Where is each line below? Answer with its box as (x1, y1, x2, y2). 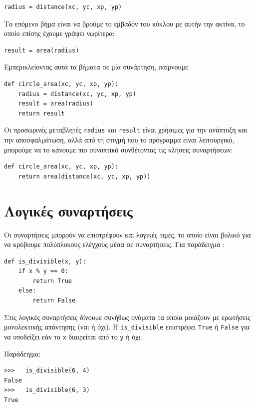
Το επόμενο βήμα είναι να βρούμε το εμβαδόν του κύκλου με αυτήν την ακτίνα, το (4, 18, 245, 28)
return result (18, 109, 65, 117)
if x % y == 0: (18, 267, 68, 275)
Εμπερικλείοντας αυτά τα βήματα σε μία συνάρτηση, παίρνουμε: (4, 61, 190, 72)
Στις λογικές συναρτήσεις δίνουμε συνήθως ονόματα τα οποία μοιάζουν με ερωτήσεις (4, 311, 251, 322)
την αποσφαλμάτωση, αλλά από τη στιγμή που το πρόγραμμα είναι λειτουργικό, (4, 134, 235, 144)
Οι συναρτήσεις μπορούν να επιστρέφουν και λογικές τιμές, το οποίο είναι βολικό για (4, 229, 251, 239)
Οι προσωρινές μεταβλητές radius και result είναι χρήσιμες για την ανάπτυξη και (4, 124, 248, 135)
